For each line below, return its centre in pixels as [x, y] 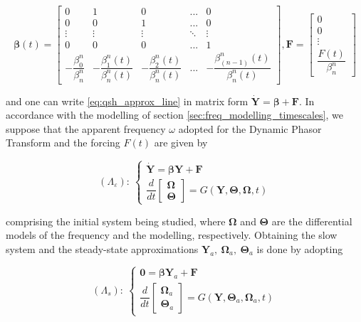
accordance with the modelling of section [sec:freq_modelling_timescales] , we [175, 115]
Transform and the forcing [63, 143]
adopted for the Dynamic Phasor [250, 128]
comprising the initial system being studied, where [116, 221]
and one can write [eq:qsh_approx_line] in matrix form [127, 101]
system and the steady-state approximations [102, 249]
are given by [181, 143]
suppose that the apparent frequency [86, 128]
